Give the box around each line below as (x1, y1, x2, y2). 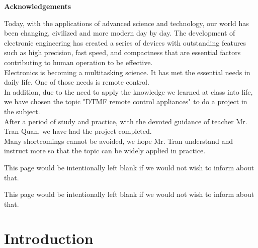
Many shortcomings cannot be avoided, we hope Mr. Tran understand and (4, 135, 233, 146)
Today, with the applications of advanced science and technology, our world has (4, 18, 249, 28)
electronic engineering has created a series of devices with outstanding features (4, 37, 246, 48)
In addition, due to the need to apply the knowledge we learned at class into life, (4, 86, 253, 97)
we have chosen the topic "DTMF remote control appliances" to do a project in (4, 96, 247, 107)
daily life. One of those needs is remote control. (4, 77, 149, 87)
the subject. (4, 106, 40, 116)
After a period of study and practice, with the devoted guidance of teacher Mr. (4, 116, 247, 126)
